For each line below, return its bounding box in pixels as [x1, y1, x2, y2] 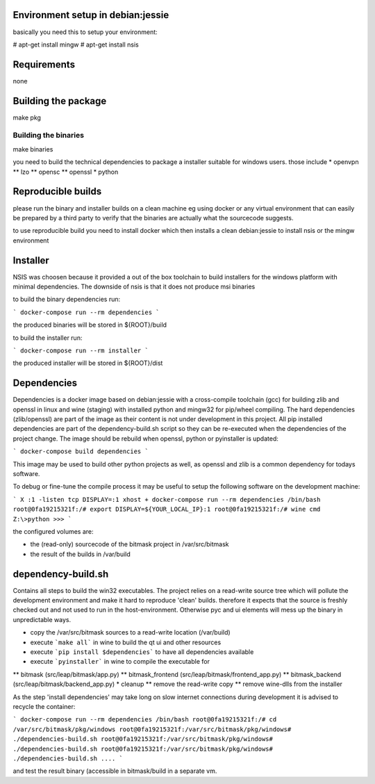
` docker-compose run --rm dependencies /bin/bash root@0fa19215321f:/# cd [12, 716, 277, 724]
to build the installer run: [12, 334, 83, 342]
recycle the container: [12, 702, 76, 710]
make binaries [12, 145, 53, 153]
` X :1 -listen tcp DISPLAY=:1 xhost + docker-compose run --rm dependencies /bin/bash [12, 496, 321, 503]
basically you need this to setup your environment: [12, 28, 158, 36]
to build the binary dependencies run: [12, 295, 121, 304]
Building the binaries [12, 131, 85, 140]
